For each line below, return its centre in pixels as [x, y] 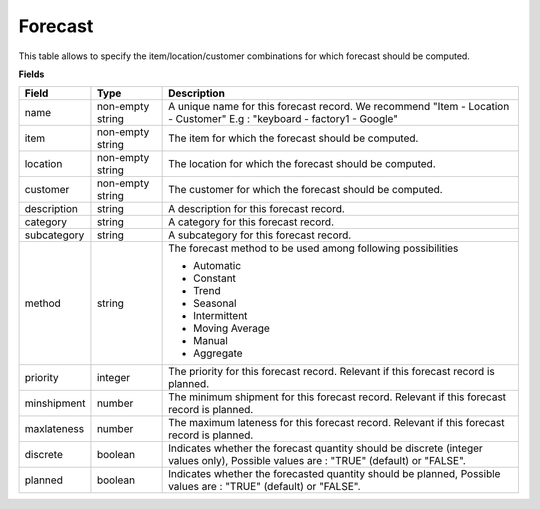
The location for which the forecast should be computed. [302, 164]
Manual [211, 341]
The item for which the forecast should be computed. [293, 138]
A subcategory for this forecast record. [260, 235]
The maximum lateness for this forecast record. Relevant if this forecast [336, 423]
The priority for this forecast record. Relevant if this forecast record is [331, 372]
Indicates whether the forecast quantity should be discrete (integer [326, 448]
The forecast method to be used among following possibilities [313, 248]
